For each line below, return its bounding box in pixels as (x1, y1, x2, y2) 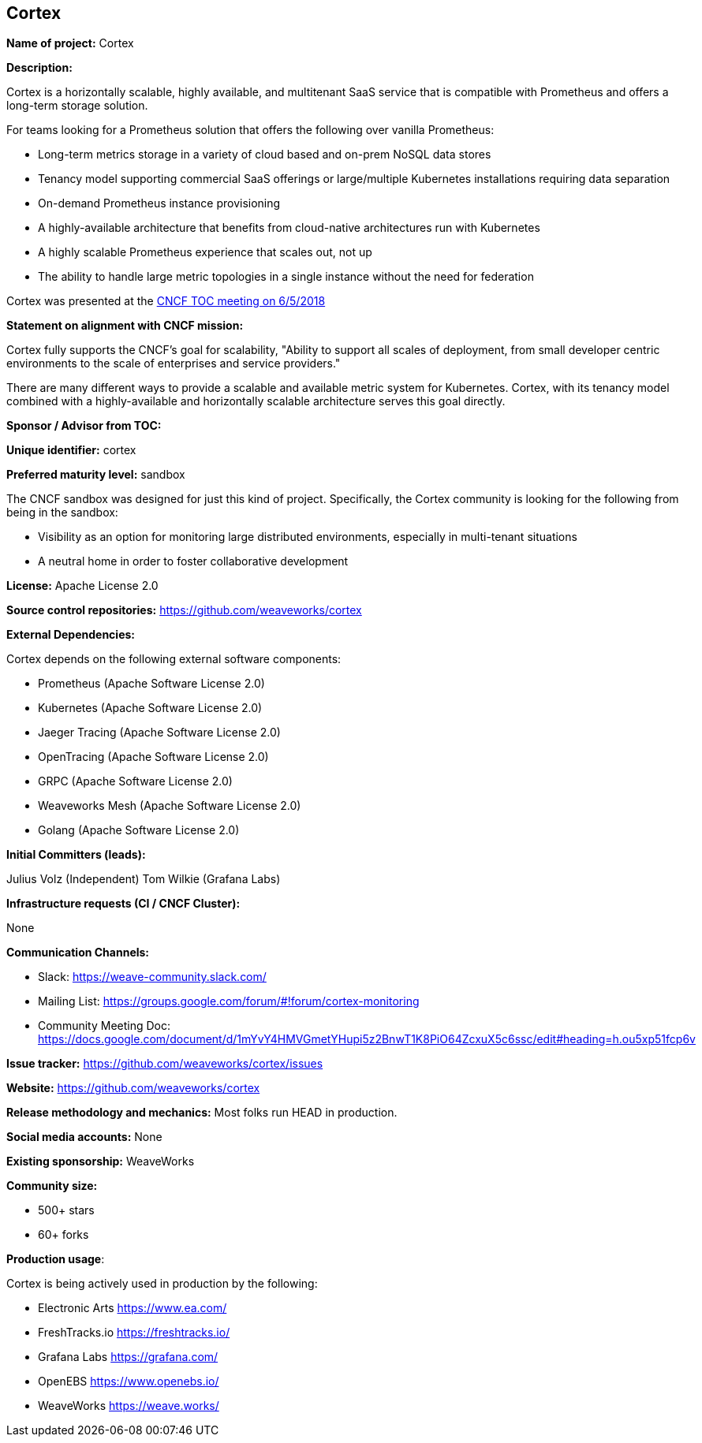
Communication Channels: (6, 945, 150, 960)
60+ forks (38, 1228, 89, 1242)
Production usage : (6, 1252, 105, 1266)
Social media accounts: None (6, 1130, 162, 1144)
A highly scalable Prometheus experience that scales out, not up (38, 245, 372, 259)
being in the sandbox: (6, 505, 118, 520)
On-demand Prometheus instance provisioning (38, 196, 281, 211)
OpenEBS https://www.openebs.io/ (38, 1374, 219, 1389)
